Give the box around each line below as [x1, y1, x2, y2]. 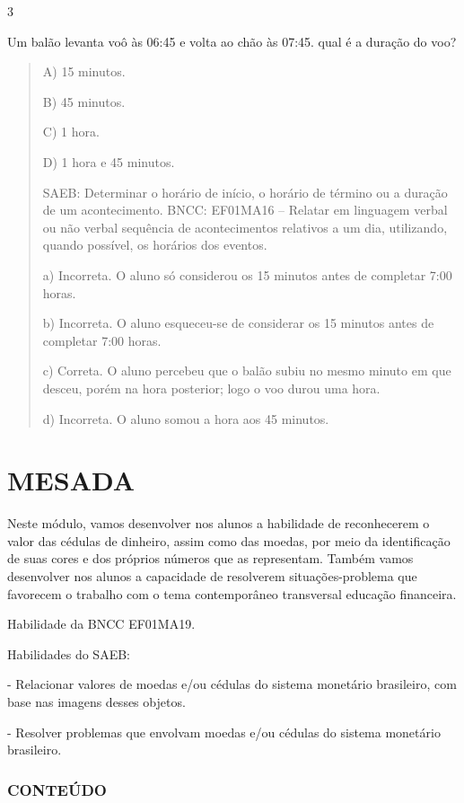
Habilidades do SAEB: [7, 644, 130, 663]
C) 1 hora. [42, 122, 100, 141]
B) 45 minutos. [42, 92, 126, 110]
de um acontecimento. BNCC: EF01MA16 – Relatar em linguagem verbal [42, 200, 448, 219]
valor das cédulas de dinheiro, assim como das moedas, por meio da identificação [7, 531, 451, 550]
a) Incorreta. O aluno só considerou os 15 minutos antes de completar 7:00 [42, 265, 452, 284]
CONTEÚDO [7, 778, 107, 800]
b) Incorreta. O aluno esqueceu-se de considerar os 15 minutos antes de [42, 313, 434, 332]
